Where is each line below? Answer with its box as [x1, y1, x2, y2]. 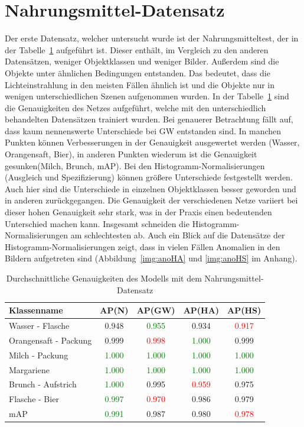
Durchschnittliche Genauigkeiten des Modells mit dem [6, 272, 202, 284]
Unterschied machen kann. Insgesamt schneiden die [5, 217, 189, 229]
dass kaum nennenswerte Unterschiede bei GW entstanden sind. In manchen [5, 124, 282, 137]
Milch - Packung [9, 348, 68, 361]
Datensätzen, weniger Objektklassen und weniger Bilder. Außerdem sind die [5, 55, 279, 67]
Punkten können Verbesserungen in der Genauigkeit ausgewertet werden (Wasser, [5, 136, 300, 148]
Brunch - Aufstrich [9, 378, 77, 390]
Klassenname [9, 304, 63, 316]
